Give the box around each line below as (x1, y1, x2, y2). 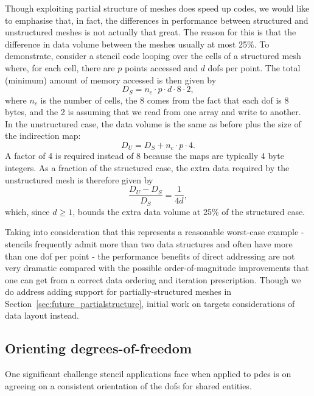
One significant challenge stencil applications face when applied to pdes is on (5, 367, 291, 380)
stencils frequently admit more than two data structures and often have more (5, 237, 293, 250)
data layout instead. (5, 309, 79, 322)
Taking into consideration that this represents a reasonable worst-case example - (5, 225, 304, 238)
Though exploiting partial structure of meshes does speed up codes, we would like (5, 2, 310, 14)
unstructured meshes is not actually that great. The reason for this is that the (5, 26, 296, 38)
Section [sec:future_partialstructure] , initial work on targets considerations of (5, 297, 295, 309)
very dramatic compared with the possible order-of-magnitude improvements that (5, 261, 309, 274)
